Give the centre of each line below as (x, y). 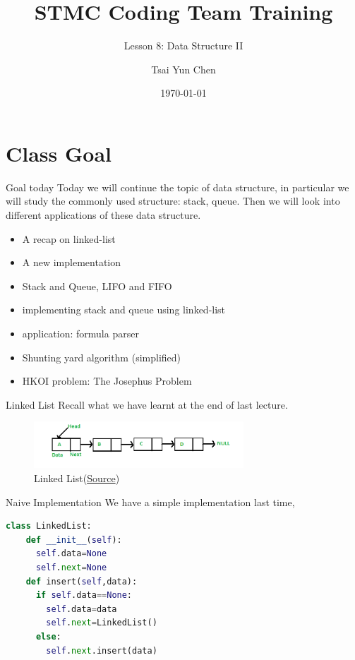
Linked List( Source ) (77, 478)
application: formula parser (80, 333)
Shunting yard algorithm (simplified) (102, 357)
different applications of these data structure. (103, 215)
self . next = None (71, 568)
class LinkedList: (49, 526)
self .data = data (82, 609)
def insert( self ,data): (82, 581)
